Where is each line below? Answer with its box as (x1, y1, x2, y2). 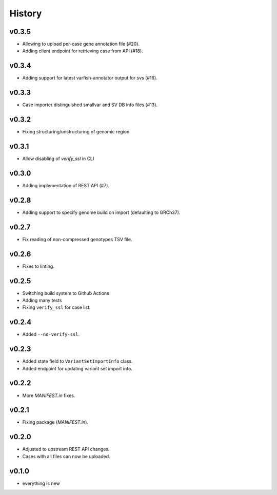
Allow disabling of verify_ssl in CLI (22, 155, 94, 162)
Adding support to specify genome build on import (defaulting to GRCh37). (22, 209, 181, 215)
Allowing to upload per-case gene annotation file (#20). (22, 41, 140, 47)
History (9, 8, 42, 19)
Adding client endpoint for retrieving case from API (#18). (22, 48, 143, 54)
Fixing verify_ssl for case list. (22, 304, 91, 310)
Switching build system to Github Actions (22, 290, 110, 296)
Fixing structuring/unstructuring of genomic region (22, 129, 130, 135)
